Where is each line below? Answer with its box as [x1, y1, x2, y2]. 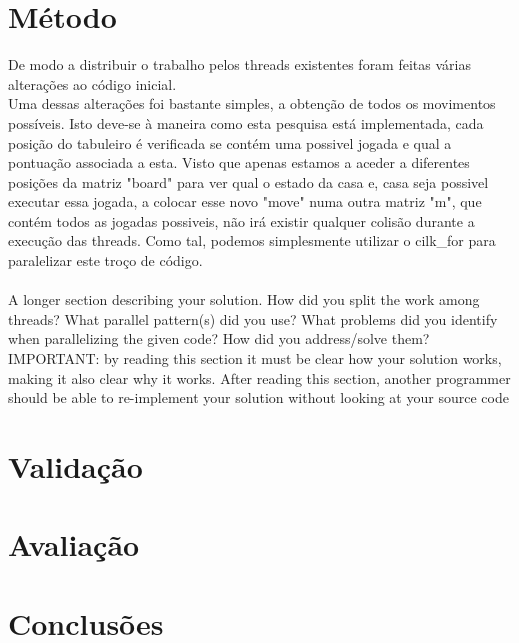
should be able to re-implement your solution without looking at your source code [8, 387, 509, 408]
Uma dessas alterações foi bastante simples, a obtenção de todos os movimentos [8, 93, 496, 114]
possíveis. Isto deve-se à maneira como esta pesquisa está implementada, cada [8, 112, 484, 133]
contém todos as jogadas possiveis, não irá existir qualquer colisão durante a [8, 210, 475, 231]
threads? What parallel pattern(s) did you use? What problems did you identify [8, 308, 498, 329]
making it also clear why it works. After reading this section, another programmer [8, 367, 511, 388]
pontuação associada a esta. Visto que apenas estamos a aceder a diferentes [8, 152, 470, 173]
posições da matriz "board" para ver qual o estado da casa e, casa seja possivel [8, 171, 489, 192]
